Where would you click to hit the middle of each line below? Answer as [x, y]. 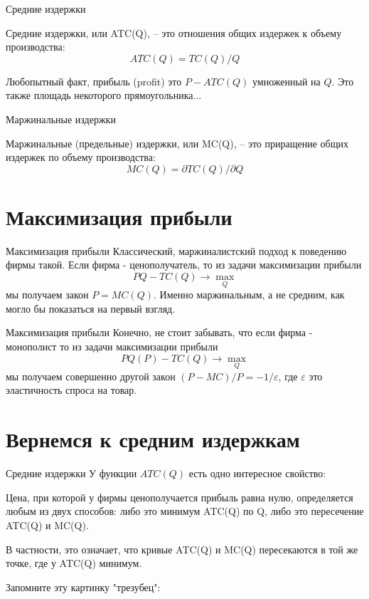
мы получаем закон [47, 295]
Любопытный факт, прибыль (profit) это [94, 81]
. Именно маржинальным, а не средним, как [249, 295]
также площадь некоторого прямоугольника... [104, 95]
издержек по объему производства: [81, 157]
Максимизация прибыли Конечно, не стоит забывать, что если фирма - [159, 332]
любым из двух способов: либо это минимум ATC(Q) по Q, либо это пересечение [185, 511]
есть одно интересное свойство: [257, 473]
